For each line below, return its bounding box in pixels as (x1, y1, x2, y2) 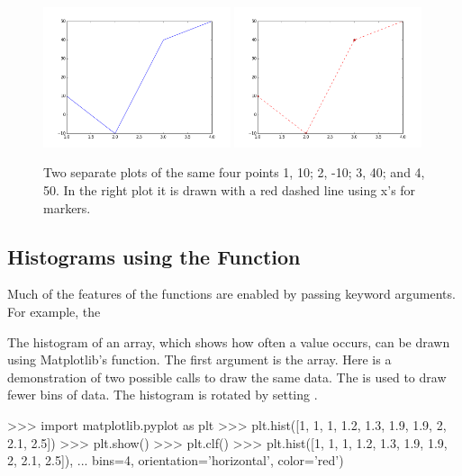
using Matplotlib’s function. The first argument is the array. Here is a (7, 350, 392, 369)
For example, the (7, 301, 101, 320)
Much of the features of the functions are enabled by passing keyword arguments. (7, 284, 456, 303)
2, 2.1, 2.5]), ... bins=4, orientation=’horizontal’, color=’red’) (7, 451, 344, 470)
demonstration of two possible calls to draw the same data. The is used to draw (7, 367, 447, 386)
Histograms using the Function (7, 242, 301, 270)
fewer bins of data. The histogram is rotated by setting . (7, 385, 318, 404)
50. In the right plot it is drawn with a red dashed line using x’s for (43, 181, 416, 199)
